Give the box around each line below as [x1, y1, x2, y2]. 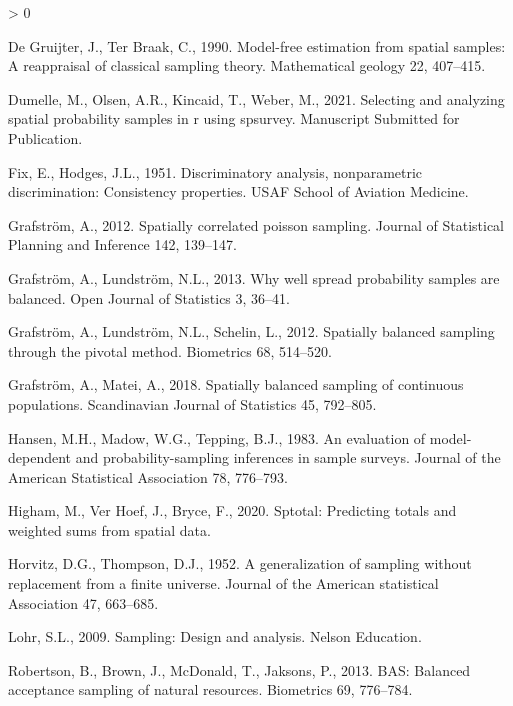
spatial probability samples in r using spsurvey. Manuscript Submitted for [8, 108, 460, 129]
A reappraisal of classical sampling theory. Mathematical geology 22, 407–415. [8, 55, 486, 76]
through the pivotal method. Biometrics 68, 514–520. [8, 340, 332, 361]
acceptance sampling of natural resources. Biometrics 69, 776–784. [8, 679, 413, 700]
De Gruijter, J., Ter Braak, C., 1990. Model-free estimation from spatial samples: [8, 35, 506, 56]
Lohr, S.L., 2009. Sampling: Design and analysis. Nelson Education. [8, 626, 422, 647]
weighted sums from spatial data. [8, 519, 211, 540]
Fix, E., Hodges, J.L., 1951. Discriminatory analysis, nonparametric [8, 161, 423, 182]
